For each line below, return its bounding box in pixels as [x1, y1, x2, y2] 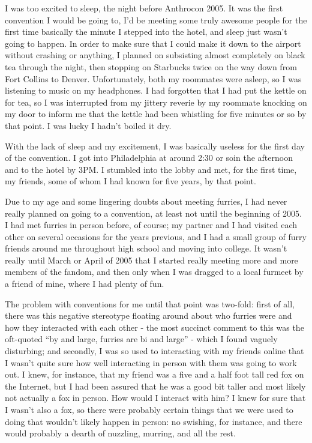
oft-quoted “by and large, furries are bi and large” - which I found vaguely [5, 333, 278, 345]
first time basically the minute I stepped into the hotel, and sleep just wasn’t [5, 25, 287, 38]
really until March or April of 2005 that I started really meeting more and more [5, 253, 298, 266]
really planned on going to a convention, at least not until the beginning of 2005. [5, 206, 302, 219]
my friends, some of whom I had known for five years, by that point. [5, 175, 256, 187]
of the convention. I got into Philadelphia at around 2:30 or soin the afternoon [5, 151, 293, 164]
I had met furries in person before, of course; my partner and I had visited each [5, 218, 298, 231]
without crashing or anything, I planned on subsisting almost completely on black [5, 49, 305, 61]
